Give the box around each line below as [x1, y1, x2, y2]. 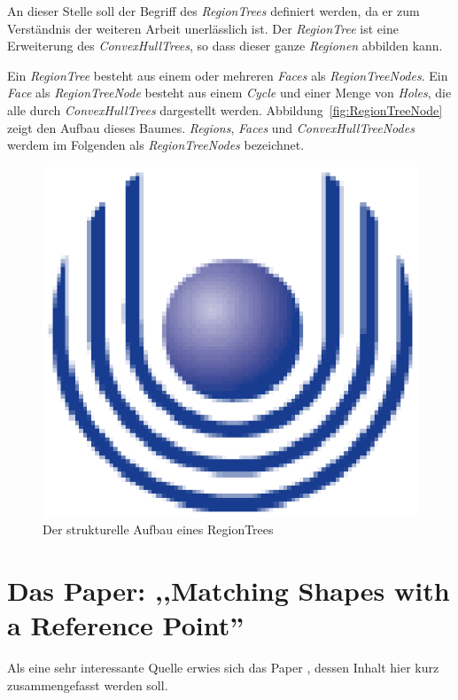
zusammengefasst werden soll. [7, 675, 168, 694]
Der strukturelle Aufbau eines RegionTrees [43, 520, 274, 539]
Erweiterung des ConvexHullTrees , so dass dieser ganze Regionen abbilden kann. [7, 36, 443, 55]
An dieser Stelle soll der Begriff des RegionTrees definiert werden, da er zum [7, 2, 420, 19]
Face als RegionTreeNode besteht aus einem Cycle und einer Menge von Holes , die [7, 83, 452, 102]
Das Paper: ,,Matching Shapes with [7, 572, 450, 609]
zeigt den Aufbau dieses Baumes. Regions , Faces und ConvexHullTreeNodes [7, 118, 415, 136]
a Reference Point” [7, 607, 245, 643]
